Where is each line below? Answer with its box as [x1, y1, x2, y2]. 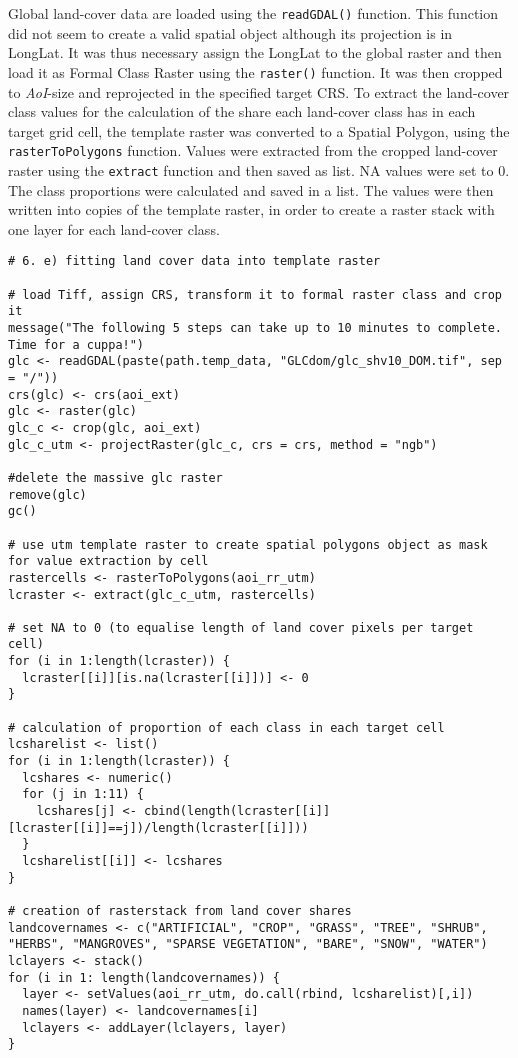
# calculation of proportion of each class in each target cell [8, 720, 445, 735]
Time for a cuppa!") [8, 337, 145, 352]
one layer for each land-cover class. [8, 218, 220, 239]
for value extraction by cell [8, 554, 209, 569]
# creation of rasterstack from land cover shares [8, 903, 352, 918]
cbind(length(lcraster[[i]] [144, 804, 331, 819]
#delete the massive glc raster [8, 470, 223, 485]
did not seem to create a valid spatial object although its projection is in [8, 22, 453, 43]
